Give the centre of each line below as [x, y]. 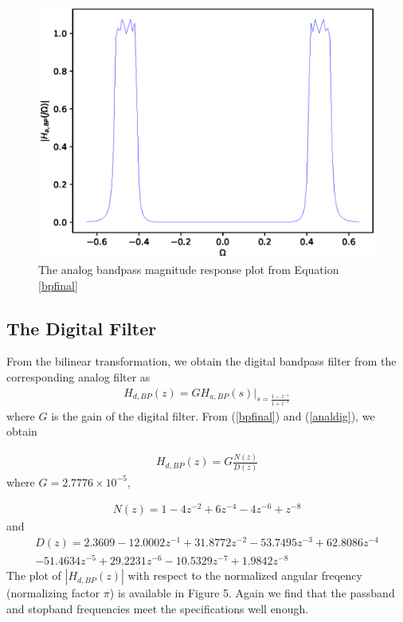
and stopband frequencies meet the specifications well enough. [158, 608]
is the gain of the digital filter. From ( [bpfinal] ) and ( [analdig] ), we [213, 415]
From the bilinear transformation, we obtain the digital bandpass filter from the [201, 361]
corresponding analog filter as [78, 376]
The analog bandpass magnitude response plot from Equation [189, 269]
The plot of [34, 575]
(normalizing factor [53, 593]
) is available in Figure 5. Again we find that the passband [252, 593]
